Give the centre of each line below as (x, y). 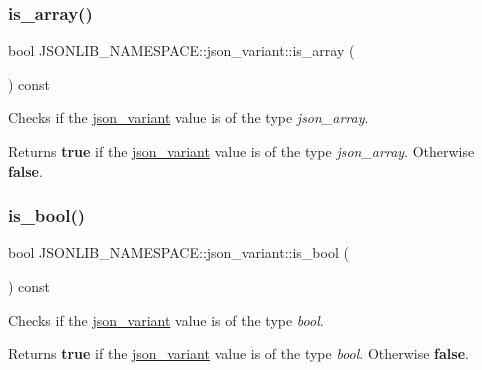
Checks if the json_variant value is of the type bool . (166, 319)
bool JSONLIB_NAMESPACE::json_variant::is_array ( (181, 50)
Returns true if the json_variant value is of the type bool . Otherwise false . (238, 353)
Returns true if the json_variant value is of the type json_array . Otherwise (241, 151)
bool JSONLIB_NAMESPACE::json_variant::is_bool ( (178, 252)
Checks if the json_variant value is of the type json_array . (188, 117)
